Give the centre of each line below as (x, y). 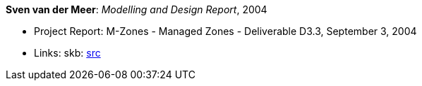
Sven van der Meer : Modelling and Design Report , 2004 (137, 9)
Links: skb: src (67, 53)
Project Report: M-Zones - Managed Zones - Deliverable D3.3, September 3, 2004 (225, 31)
